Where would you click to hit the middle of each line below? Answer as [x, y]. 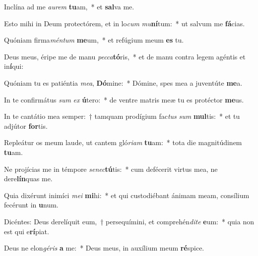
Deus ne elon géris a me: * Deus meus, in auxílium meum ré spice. [104, 248]
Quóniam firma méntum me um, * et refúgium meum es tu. [94, 40]
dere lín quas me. [28, 179]
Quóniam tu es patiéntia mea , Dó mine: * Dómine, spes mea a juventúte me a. [123, 82]
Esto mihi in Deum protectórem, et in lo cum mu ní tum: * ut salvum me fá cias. [125, 23]
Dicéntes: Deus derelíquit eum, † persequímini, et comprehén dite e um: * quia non [129, 221]
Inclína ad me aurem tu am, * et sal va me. [69, 6]
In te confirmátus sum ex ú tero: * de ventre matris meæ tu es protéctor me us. [124, 99]
